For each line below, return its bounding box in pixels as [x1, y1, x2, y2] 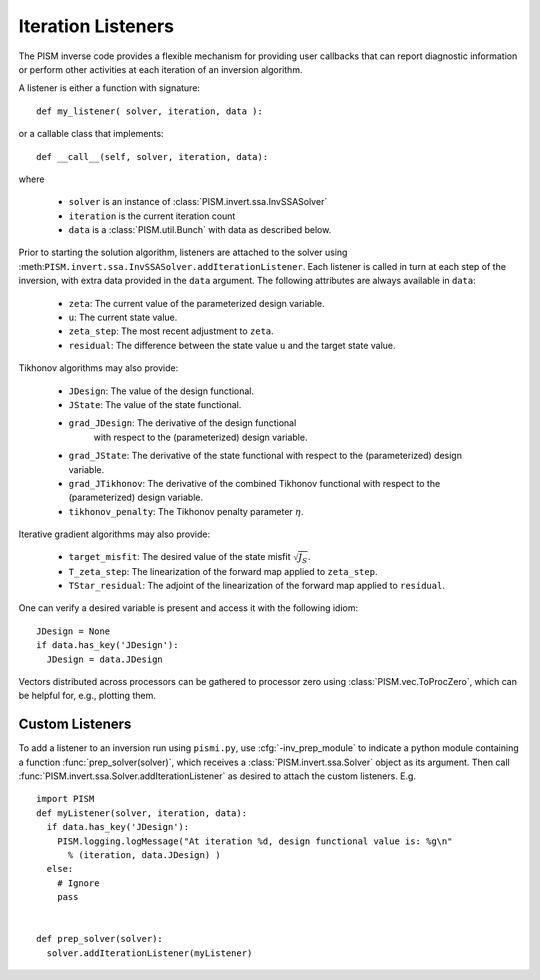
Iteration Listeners [18, 15, 175, 37]
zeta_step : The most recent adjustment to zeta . [68, 325, 274, 337]
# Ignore [56, 877, 100, 889]
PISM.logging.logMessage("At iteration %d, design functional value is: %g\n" [56, 835, 453, 847]
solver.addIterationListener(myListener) [46, 947, 253, 959]
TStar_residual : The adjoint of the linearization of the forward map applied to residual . [68, 580, 445, 592]
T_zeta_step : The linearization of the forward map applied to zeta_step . [68, 565, 378, 577]
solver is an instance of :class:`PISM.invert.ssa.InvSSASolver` [68, 196, 328, 208]
